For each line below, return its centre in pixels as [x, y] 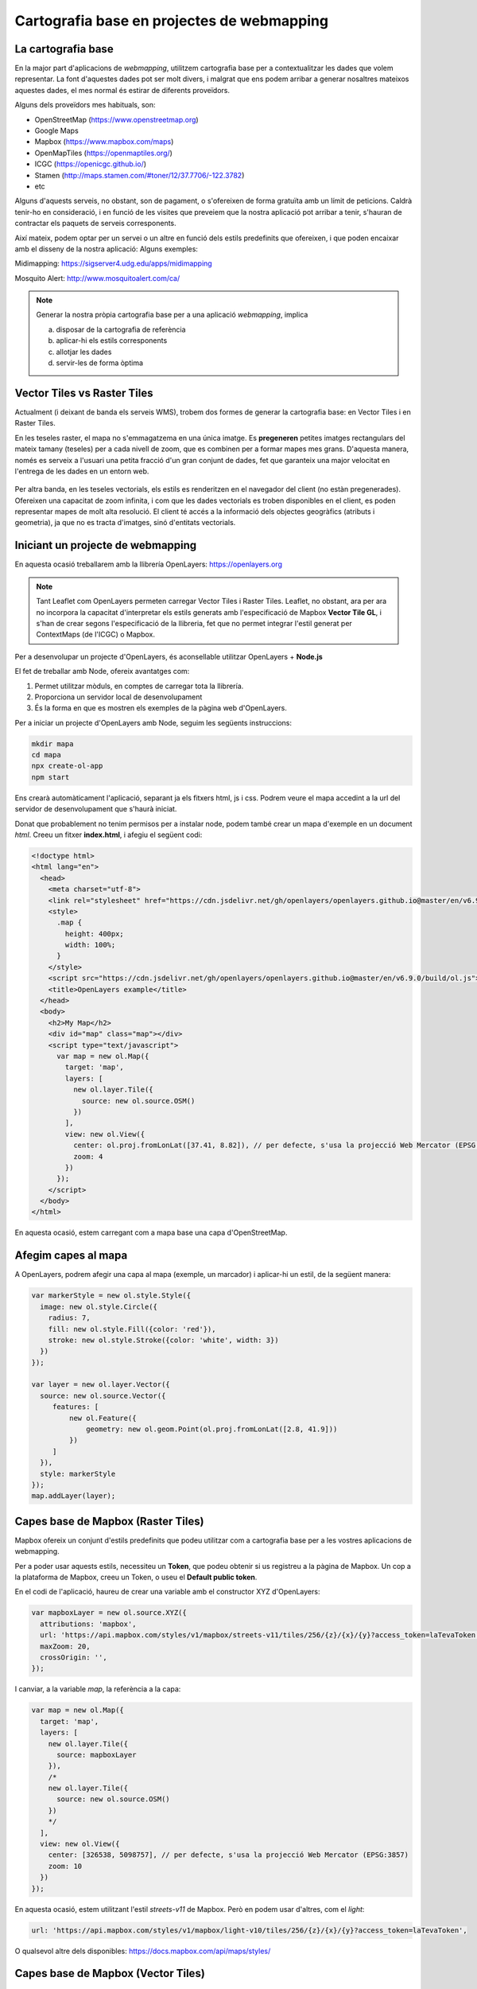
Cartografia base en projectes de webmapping [172, 21]
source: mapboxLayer [97, 1755]
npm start [50, 777]
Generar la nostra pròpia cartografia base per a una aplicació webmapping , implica [172, 315]
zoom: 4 [88, 1156]
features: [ [76, 1407]
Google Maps [56, 130]
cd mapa [46, 755]
